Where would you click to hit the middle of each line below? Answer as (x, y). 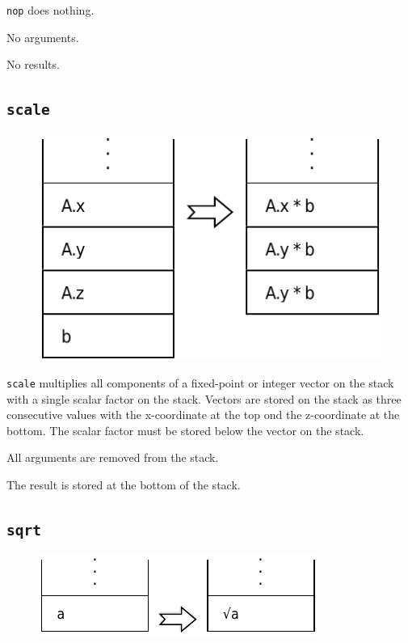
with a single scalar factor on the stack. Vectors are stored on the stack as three (204, 398)
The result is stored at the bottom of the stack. (124, 484)
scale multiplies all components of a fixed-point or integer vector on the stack (200, 382)
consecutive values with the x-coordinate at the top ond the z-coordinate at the (203, 415)
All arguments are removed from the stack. (113, 457)
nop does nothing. (50, 10)
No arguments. (43, 37)
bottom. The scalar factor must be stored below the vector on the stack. (185, 430)
